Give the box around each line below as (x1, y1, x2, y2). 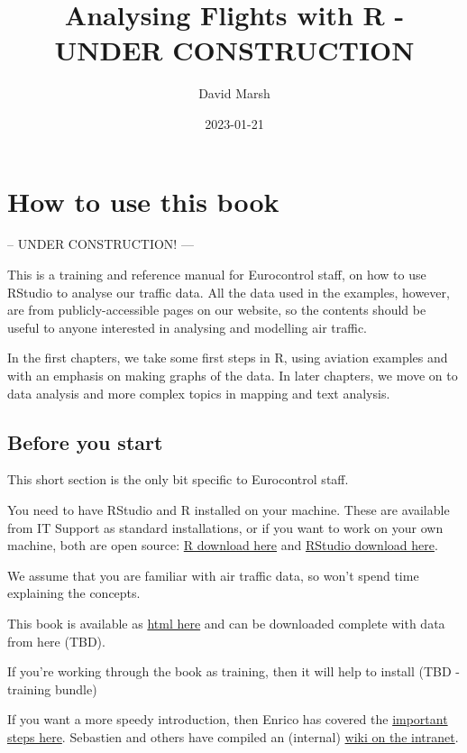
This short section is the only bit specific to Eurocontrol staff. (7, 470, 349, 489)
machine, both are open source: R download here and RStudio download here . (7, 536, 438, 555)
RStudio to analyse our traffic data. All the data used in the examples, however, (7, 282, 450, 301)
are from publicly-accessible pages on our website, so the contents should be (7, 300, 426, 319)
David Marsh (198, 84, 270, 103)
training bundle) (7, 679, 97, 698)
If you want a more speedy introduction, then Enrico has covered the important (7, 710, 448, 729)
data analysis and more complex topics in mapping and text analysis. (7, 383, 390, 402)
